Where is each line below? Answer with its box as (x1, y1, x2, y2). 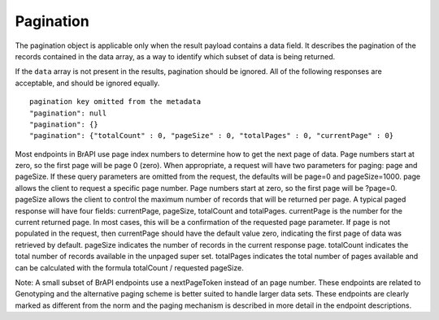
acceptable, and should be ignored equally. (15, 78, 160, 88)
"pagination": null (29, 108, 107, 118)
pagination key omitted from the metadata (29, 97, 202, 106)
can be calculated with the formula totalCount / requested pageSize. (15, 262, 244, 272)
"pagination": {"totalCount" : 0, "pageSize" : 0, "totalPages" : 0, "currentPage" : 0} (29, 131, 394, 141)
